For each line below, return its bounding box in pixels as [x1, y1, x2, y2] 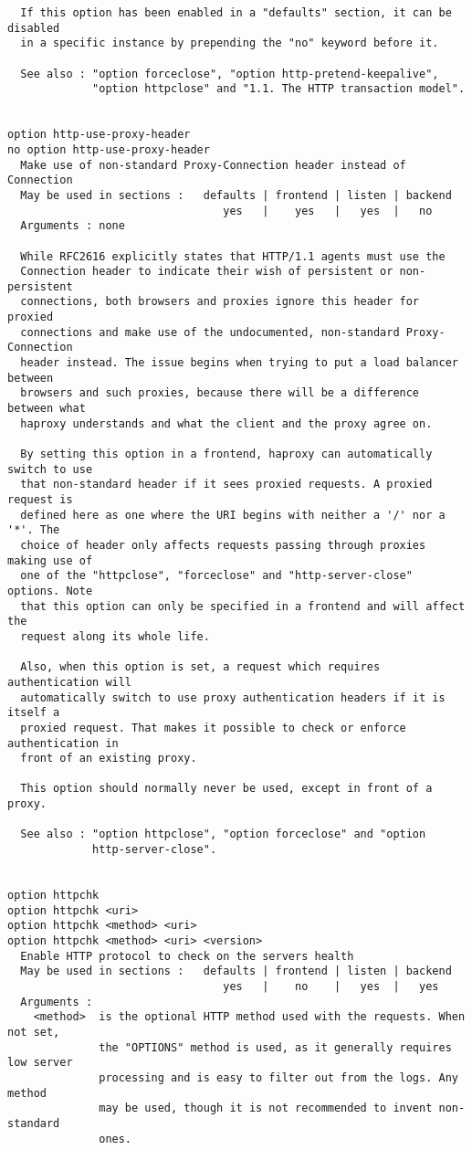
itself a [7, 706, 60, 720]
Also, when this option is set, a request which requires [20, 660, 381, 674]
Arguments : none [20, 219, 125, 233]
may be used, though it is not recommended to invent [99, 1102, 433, 1115]
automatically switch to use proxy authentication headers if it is [20, 691, 446, 704]
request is [7, 493, 73, 506]
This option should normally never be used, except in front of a [20, 782, 433, 796]
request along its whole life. [20, 629, 210, 643]
